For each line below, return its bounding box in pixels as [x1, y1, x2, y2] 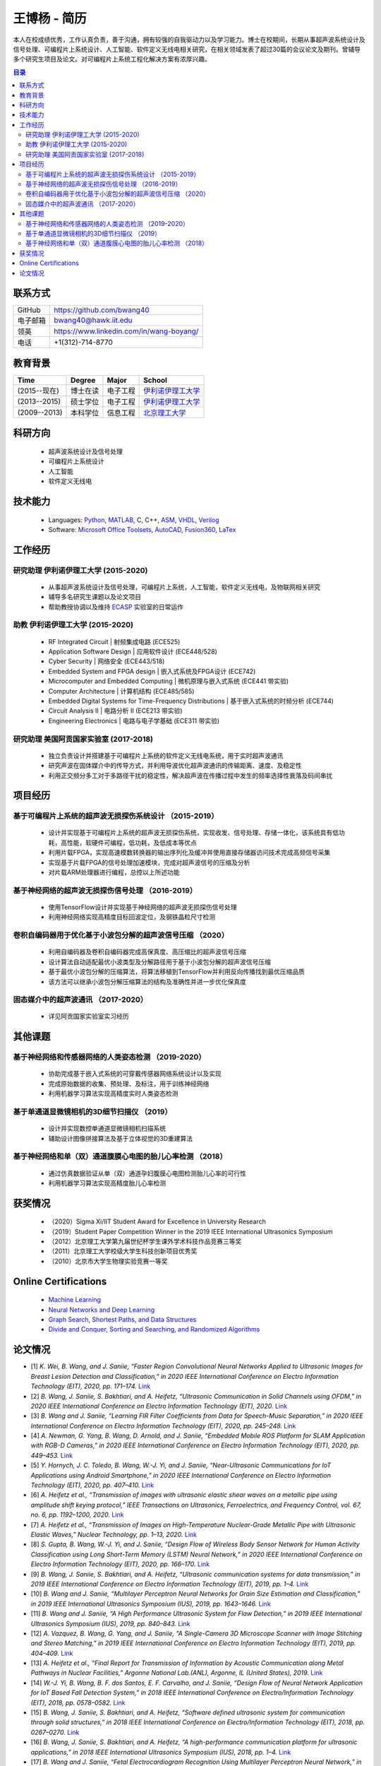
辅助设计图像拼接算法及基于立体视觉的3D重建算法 [48, 1134, 193, 1142]
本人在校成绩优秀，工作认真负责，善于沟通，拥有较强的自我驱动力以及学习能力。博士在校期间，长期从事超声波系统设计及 [13, 35, 365, 44]
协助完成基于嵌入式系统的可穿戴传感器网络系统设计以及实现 [48, 1069, 222, 1078]
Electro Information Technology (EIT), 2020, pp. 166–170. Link [30, 1560, 210, 1568]
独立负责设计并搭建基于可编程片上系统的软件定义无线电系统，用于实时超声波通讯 [48, 751, 284, 759]
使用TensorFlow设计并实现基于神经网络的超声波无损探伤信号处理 [48, 903, 237, 911]
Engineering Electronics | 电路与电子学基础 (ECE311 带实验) [48, 716, 220, 725]
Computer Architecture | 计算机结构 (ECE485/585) [48, 687, 195, 695]
